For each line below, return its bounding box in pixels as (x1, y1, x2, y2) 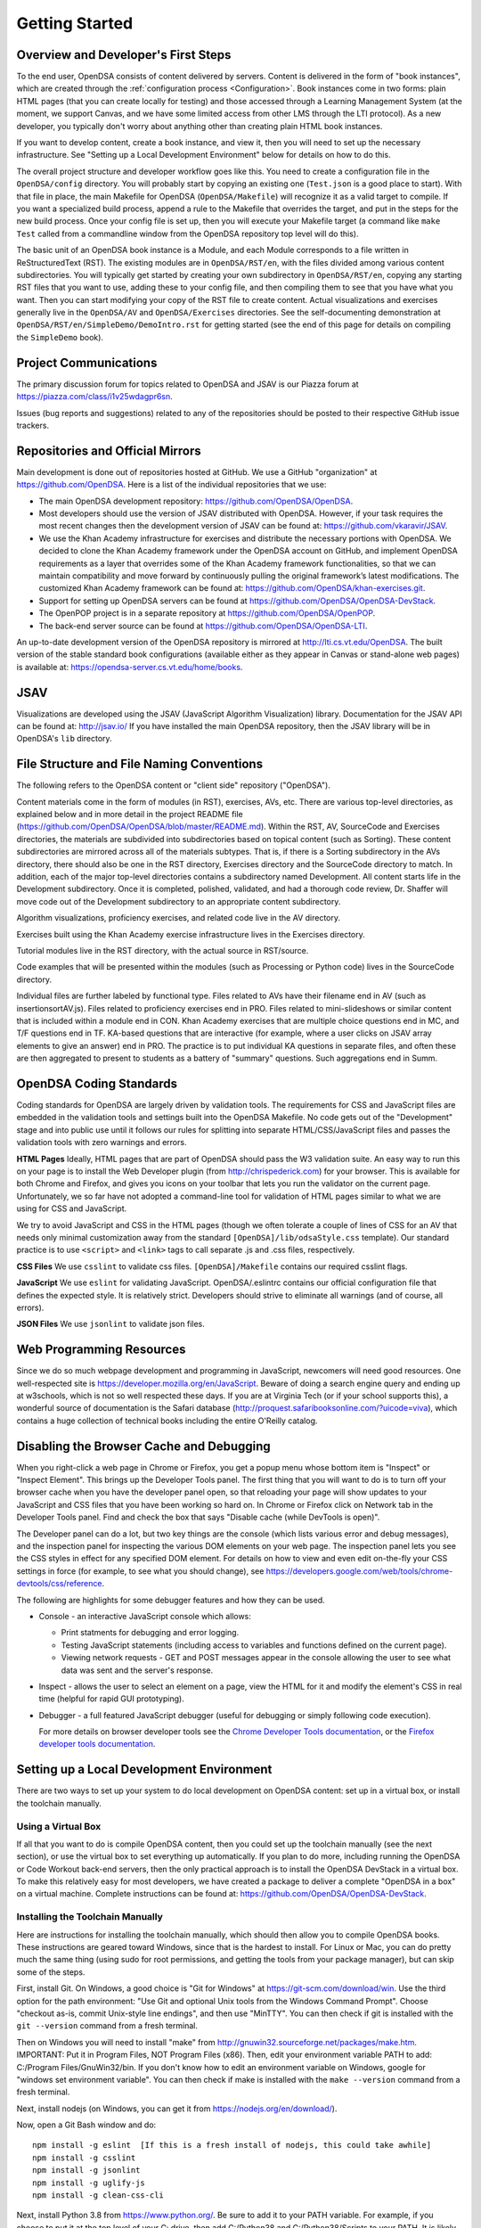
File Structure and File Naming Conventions (16, 757, 263, 772)
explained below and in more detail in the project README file (16, 809, 244, 820)
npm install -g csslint (32, 2152, 136, 2163)
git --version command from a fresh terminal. (16, 2020, 198, 2031)
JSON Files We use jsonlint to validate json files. (16, 1319, 205, 1330)
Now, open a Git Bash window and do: (16, 2119, 157, 2130)
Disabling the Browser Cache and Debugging (16, 1438, 271, 1454)
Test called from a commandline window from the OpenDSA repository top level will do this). (16, 228, 359, 239)
